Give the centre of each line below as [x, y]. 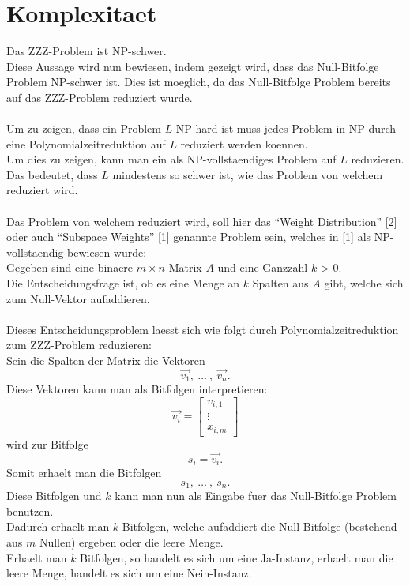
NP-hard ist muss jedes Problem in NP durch [286, 128]
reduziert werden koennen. [244, 143]
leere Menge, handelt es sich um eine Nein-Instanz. [129, 573]
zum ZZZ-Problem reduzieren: [79, 345]
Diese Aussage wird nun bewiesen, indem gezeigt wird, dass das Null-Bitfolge [193, 66]
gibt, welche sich [364, 283]
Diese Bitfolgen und [54, 496]
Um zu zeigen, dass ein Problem [84, 128]
